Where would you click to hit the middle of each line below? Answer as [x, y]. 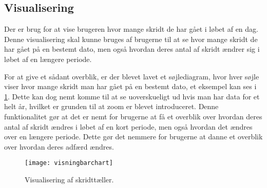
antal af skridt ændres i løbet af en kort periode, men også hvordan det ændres [128, 126]
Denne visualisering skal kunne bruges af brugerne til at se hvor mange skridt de [131, 39]
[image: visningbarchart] [69, 163]
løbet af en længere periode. [48, 59]
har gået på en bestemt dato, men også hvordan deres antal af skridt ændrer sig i [132, 49]
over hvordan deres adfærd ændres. [59, 146]
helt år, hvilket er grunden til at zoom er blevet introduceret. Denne [111, 106]
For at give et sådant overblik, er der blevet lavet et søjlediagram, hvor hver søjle [132, 76]
